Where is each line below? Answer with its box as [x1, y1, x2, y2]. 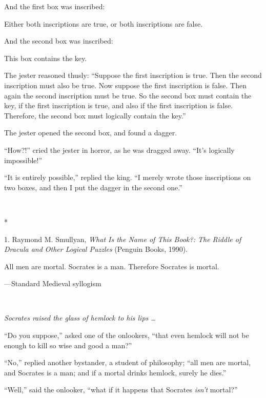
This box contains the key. [4, 52, 87, 63]
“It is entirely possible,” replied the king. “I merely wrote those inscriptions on [4, 172, 251, 183]
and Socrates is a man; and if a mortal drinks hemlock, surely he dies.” [4, 367, 227, 377]
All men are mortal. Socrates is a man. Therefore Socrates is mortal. [4, 261, 219, 271]
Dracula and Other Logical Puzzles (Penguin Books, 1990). [4, 244, 188, 254]
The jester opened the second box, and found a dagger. [4, 127, 177, 138]
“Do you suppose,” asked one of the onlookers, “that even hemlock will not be [4, 330, 249, 341]
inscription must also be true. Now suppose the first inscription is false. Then [4, 79, 247, 90]
